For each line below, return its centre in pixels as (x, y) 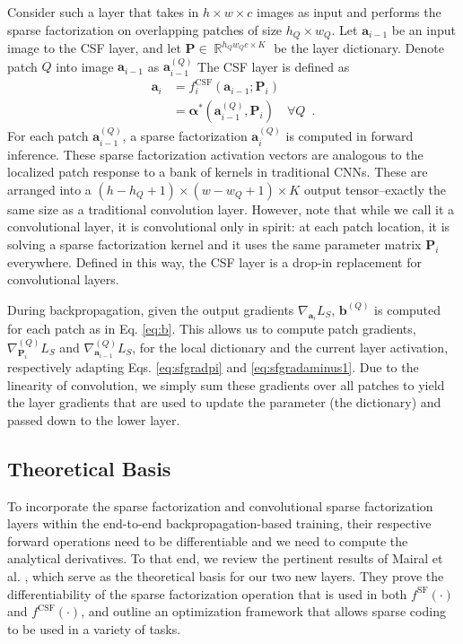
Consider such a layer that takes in (103, 12)
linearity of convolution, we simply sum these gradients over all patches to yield (226, 384)
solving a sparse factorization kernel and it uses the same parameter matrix (214, 244)
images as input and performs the (349, 12)
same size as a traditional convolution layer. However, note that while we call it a (231, 209)
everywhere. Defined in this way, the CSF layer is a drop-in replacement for (214, 261)
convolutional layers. (63, 279)
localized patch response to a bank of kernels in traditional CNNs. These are (218, 172)
